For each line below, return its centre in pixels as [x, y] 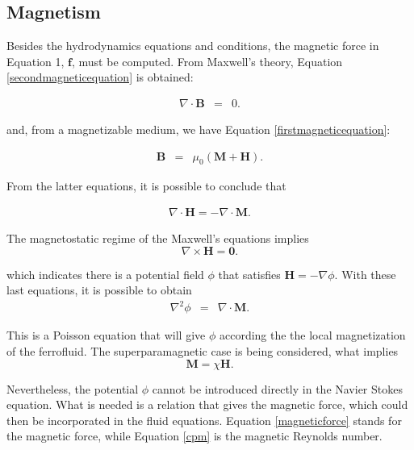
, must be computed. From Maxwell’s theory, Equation [207, 61]
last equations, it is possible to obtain [99, 290]
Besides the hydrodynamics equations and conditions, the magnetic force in [193, 46]
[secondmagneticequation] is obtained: [100, 77]
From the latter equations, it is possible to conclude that [146, 186]
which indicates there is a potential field [105, 274]
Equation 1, [36, 61]
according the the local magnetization [312, 335]
